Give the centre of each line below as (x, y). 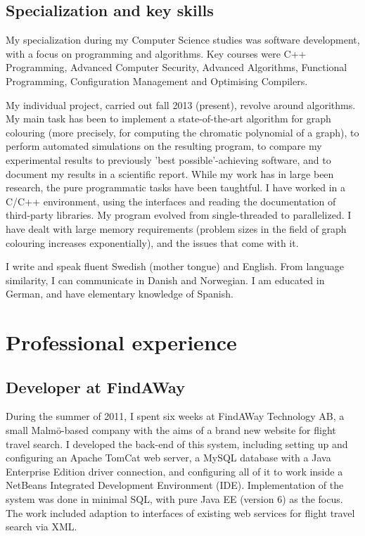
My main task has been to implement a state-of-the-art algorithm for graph (168, 119)
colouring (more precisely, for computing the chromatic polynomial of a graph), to (182, 132)
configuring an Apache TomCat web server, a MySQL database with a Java (168, 458)
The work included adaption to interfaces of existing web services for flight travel (180, 512)
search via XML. (41, 527)
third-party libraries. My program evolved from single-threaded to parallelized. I (179, 215)
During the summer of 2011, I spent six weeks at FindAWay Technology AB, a (175, 416)
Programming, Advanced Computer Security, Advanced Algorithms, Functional (177, 67)
